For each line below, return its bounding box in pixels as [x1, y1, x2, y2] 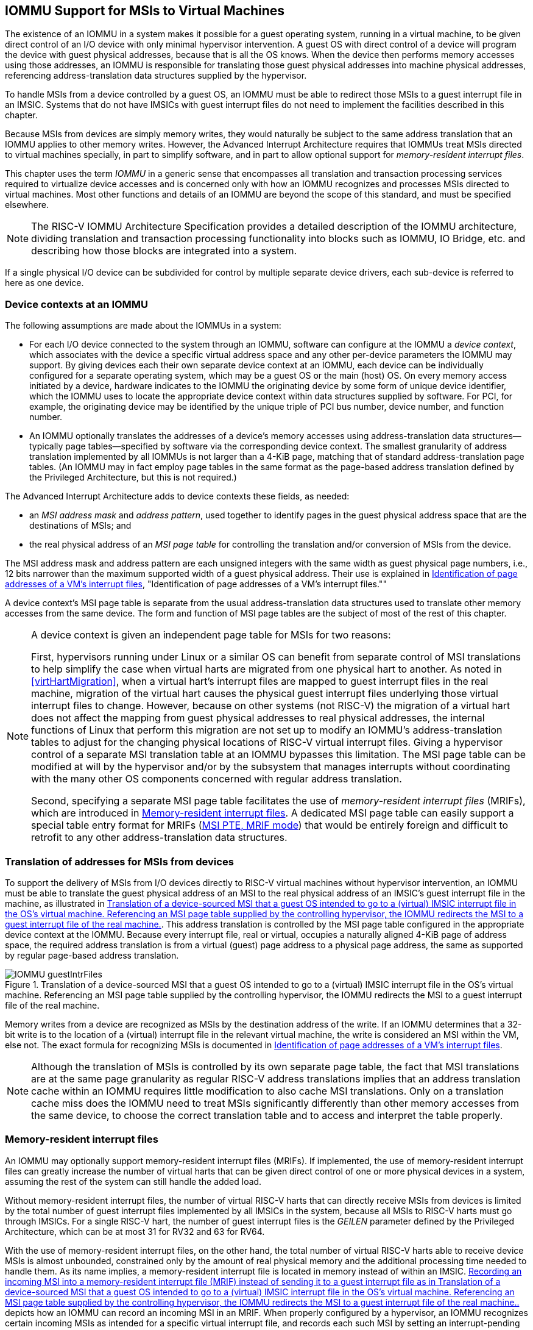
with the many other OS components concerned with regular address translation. [31, 773, 402, 785]
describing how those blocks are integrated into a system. [31, 245, 297, 257]
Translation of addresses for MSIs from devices [5, 855, 234, 868]
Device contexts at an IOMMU [5, 298, 149, 310]
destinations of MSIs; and [29, 520, 132, 531]
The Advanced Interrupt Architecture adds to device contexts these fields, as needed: [5, 491, 350, 502]
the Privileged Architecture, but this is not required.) [29, 472, 237, 483]
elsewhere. [5, 199, 49, 210]
